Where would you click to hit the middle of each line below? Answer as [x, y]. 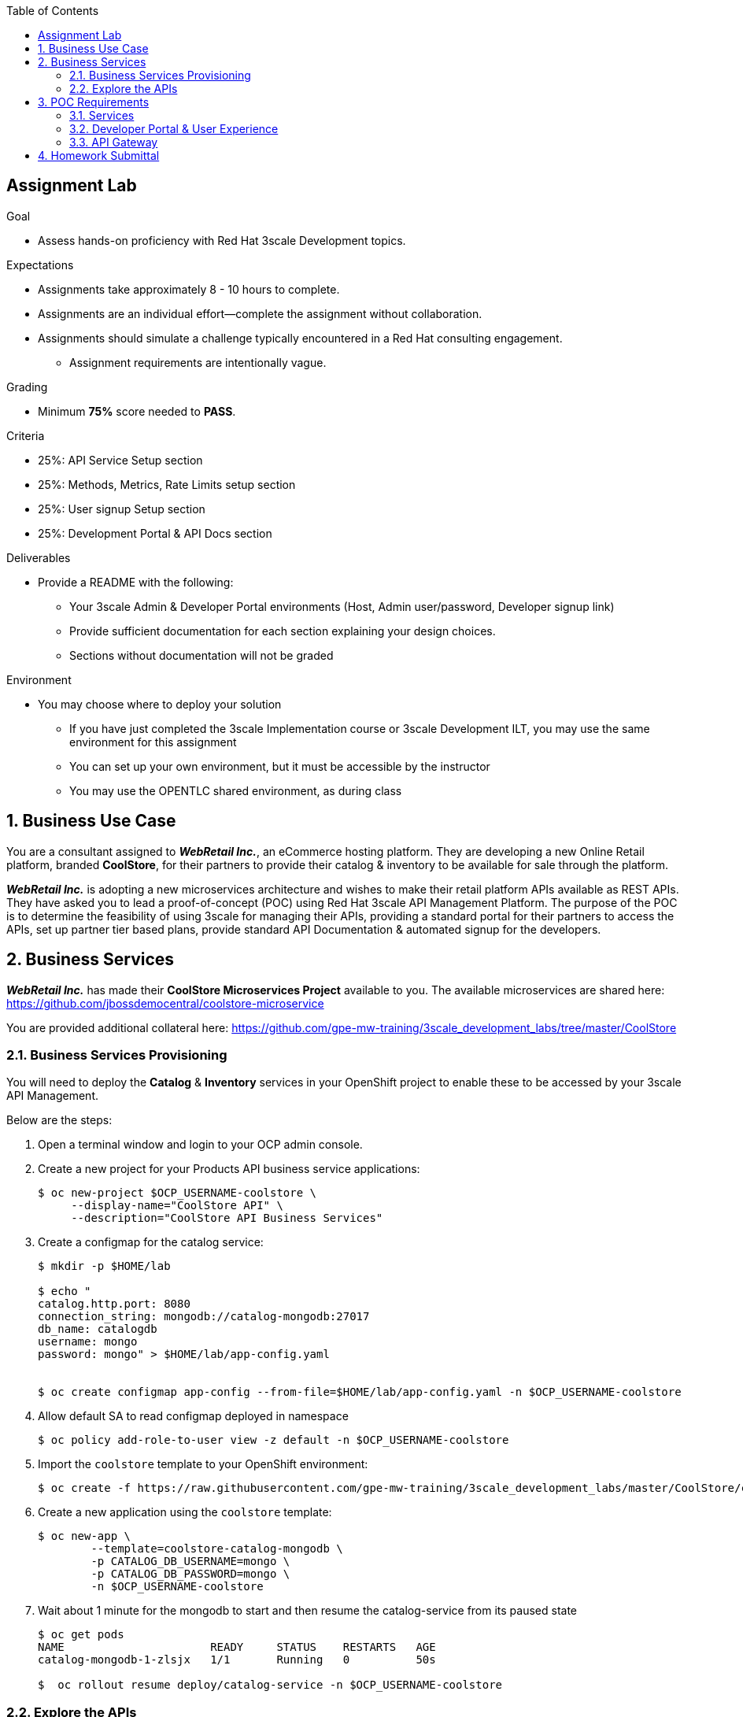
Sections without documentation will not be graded [201, 655]
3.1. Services [102, 115]
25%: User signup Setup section [122, 509]
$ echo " [65, 1291]
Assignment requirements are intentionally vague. [198, 362]
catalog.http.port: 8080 [114, 1304]
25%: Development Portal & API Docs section [155, 533]
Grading [27, 387]
